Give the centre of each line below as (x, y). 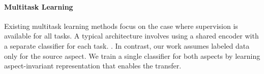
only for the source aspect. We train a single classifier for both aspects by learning (132, 55)
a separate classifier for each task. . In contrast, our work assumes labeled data (127, 45)
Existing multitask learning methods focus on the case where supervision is (121, 26)
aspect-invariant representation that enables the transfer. (93, 66)
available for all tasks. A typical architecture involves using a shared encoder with (131, 36)
